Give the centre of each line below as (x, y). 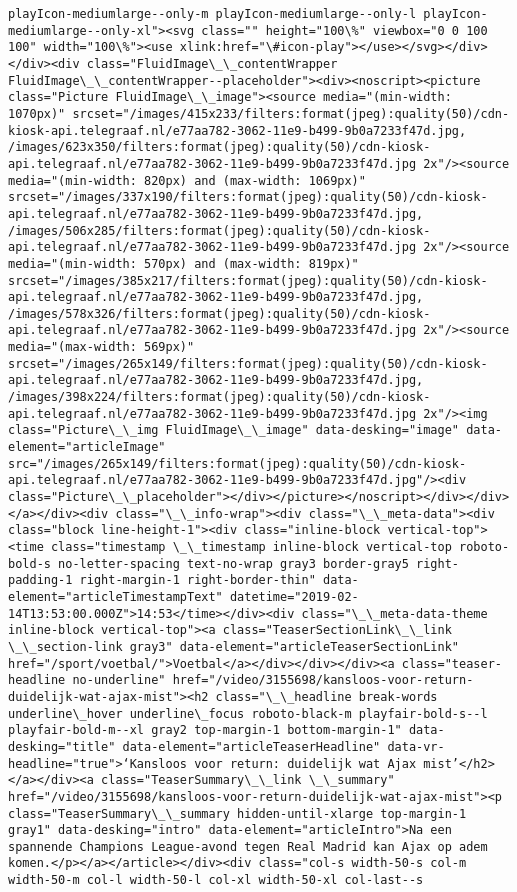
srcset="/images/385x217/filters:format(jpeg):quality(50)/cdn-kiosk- (248, 280)
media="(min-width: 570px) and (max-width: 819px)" (183, 263)
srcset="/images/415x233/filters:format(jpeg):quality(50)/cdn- (291, 113)
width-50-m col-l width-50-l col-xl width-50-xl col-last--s (216, 880)
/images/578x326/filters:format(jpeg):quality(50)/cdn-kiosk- (219, 313)
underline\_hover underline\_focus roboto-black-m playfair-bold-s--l (248, 713)
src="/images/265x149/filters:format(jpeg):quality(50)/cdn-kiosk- (237, 463)
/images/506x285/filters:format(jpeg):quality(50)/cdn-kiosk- (219, 230)
